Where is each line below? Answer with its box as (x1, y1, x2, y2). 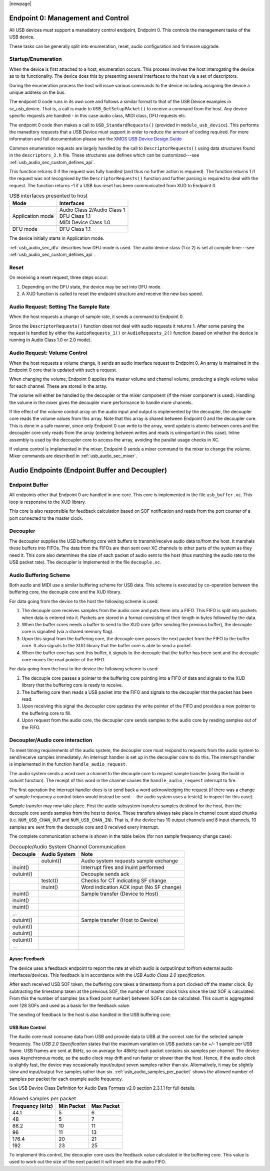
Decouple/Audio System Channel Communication (9, 843, 126, 850)
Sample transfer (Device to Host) (80, 890, 158, 897)
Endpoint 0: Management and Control (9, 14, 129, 22)
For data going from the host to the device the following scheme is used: (9, 666, 159, 672)
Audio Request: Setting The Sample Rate (9, 303, 110, 310)
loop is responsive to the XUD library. (9, 499, 86, 505)
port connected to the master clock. (9, 515, 83, 521)
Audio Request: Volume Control (9, 349, 87, 356)
